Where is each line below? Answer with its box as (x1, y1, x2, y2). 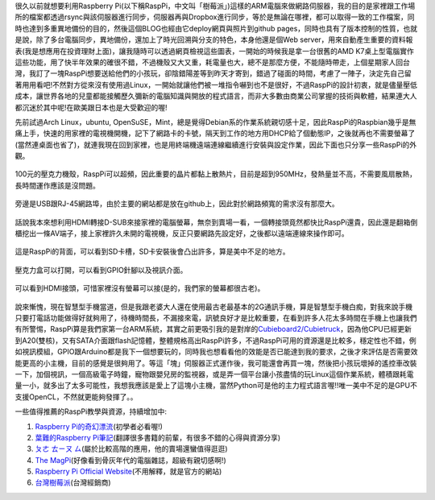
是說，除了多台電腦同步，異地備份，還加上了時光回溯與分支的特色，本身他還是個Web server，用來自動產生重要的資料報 (14, 35, 413, 44)
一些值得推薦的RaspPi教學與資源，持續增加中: (14, 407, 168, 416)
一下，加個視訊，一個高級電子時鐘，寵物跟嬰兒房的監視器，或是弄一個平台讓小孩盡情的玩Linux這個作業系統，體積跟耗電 (14, 369, 414, 378)
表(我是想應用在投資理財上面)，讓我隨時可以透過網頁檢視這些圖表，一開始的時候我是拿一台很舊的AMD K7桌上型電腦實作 (14, 46, 414, 56)
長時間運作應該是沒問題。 (14, 180, 100, 190)
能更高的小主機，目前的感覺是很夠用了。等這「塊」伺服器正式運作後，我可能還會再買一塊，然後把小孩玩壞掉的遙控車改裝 (14, 358, 417, 368)
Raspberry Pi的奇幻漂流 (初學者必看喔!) (35, 421, 163, 431)
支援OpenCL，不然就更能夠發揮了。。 (14, 391, 138, 402)
